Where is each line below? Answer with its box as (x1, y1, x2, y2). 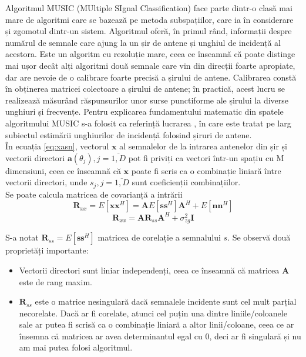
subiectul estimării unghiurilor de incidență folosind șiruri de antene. (5, 128, 252, 141)
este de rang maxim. (19, 275, 92, 288)
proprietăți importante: (5, 244, 89, 256)
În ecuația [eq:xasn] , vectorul (5, 140, 109, 152)
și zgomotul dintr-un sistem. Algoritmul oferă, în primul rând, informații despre (5, 25, 292, 37)
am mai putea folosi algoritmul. (19, 341, 133, 353)
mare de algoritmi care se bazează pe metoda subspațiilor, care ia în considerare (5, 13, 294, 25)
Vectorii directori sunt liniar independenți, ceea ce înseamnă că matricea (19, 263, 280, 276)
